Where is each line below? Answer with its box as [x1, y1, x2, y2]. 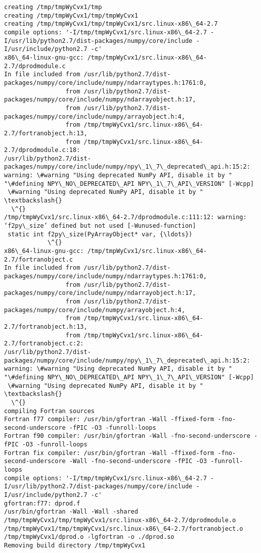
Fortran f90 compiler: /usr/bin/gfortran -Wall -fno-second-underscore [4, 432, 250, 440]
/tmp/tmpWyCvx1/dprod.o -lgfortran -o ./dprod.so [4, 533, 175, 541]
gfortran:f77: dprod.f [4, 499, 80, 507]
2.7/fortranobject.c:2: [4, 340, 84, 347]
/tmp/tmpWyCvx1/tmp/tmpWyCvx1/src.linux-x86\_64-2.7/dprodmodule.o [4, 517, 236, 524]
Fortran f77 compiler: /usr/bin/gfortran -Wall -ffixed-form [4, 416, 214, 423]
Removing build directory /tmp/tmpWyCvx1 [4, 542, 146, 549]
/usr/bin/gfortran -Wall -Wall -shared [4, 508, 138, 516]
